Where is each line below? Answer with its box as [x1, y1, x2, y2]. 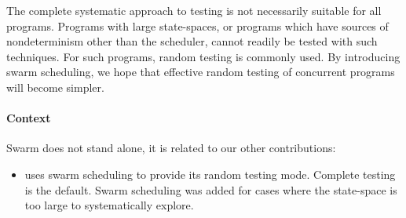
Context [6, 110, 51, 126]
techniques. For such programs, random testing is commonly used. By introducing [6, 48, 401, 64]
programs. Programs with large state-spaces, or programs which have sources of [6, 17, 389, 34]
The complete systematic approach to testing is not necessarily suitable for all [6, 2, 382, 18]
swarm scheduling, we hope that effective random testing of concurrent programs [6, 64, 395, 80]
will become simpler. [6, 78, 104, 95]
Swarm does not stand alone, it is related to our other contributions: [6, 140, 336, 156]
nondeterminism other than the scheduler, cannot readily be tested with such [6, 33, 378, 49]
